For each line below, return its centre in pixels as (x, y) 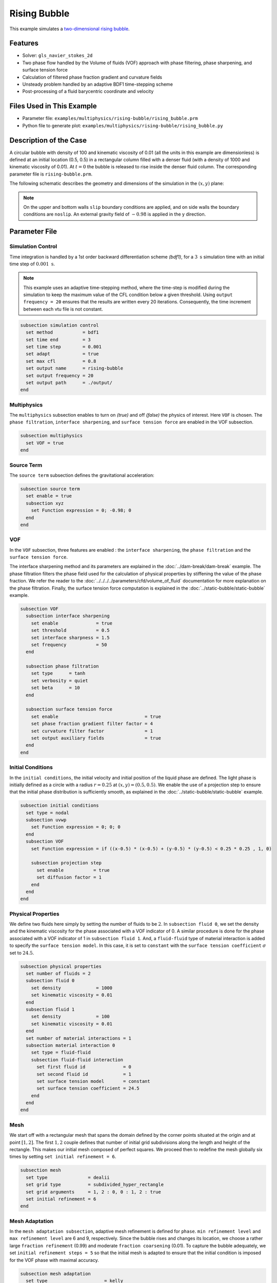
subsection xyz (45, 503)
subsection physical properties (61, 966)
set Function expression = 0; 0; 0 (76, 827)
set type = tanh (58, 673)
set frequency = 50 (69, 645)
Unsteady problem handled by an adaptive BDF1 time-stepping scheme (97, 84)
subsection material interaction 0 (71, 1045)
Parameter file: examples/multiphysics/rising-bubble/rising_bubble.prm (110, 119)
